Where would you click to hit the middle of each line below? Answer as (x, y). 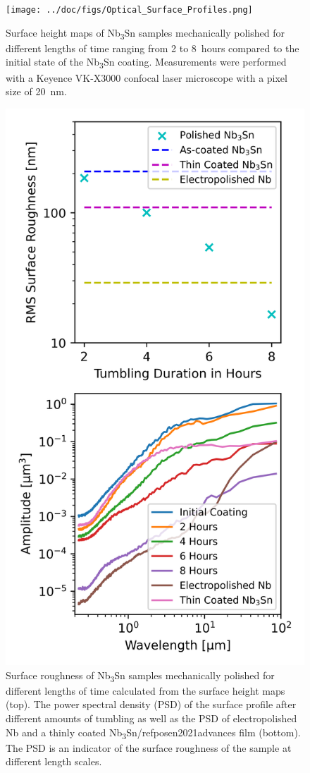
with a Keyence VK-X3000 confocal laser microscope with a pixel (147, 77)
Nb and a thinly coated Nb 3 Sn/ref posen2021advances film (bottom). (153, 733)
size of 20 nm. (36, 91)
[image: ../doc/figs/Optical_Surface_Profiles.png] (129, 10)
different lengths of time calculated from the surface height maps (145, 690)
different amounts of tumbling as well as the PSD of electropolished (151, 718)
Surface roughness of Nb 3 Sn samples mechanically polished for (140, 676)
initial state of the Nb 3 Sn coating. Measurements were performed (146, 63)
